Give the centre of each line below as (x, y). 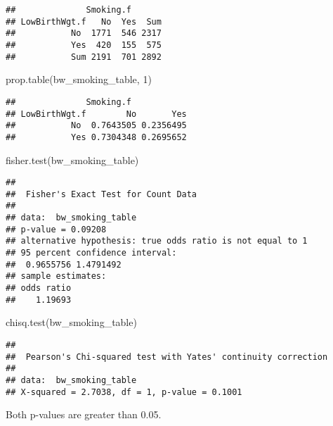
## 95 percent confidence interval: (91, 253)
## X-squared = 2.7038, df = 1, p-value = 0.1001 (124, 392)
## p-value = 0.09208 (56, 229)
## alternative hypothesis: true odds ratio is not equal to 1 (157, 241)
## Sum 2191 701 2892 (84, 57)
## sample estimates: (56, 276)
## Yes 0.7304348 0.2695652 (96, 137)
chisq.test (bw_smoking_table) (71, 322)
